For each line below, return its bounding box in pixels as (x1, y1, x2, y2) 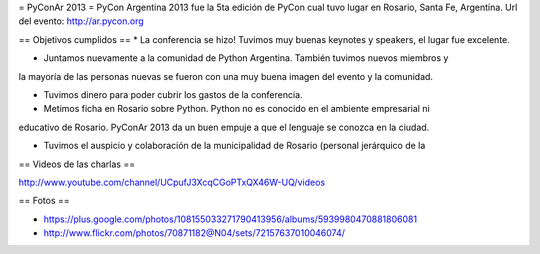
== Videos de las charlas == (18, 158, 135, 170)
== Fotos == (18, 195, 70, 207)
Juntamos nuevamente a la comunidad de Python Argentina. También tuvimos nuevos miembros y (43, 52, 449, 64)
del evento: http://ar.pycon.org (18, 15, 144, 27)
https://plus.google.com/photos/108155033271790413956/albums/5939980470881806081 (43, 213, 418, 225)
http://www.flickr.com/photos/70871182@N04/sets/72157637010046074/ (43, 227, 345, 239)
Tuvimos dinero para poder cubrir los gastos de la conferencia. (43, 88, 304, 100)
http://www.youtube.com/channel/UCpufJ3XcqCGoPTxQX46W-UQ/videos (18, 176, 325, 188)
